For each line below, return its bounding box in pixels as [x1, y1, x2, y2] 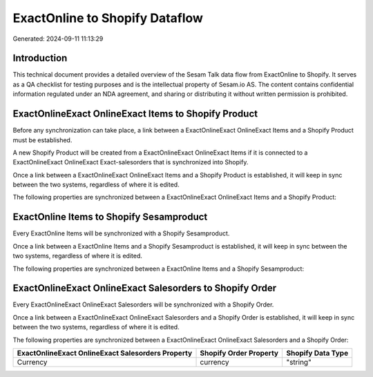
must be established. [12, 135, 73, 144]
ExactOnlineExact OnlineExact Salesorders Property [17, 349, 193, 358]
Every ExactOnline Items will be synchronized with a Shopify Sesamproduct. [12, 229, 230, 238]
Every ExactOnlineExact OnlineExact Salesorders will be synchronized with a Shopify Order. [12, 300, 274, 309]
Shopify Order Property [200, 349, 279, 358]
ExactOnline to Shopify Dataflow [12, 10, 204, 26]
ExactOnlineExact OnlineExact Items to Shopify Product [12, 108, 258, 120]
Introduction [12, 52, 68, 64]
